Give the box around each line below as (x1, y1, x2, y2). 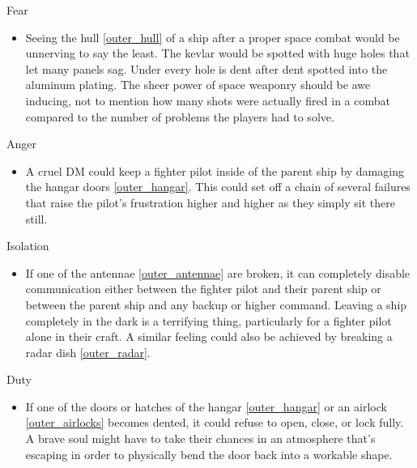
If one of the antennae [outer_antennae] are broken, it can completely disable (25, 264, 411, 281)
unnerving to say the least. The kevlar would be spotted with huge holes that (25, 45, 410, 62)
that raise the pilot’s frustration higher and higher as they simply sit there (25, 194, 395, 211)
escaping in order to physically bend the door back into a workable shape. (25, 445, 393, 462)
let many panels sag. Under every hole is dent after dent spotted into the (25, 60, 388, 77)
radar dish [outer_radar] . (25, 343, 151, 360)
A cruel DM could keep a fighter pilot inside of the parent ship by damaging (25, 162, 404, 179)
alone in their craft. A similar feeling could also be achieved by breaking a (25, 328, 393, 345)
